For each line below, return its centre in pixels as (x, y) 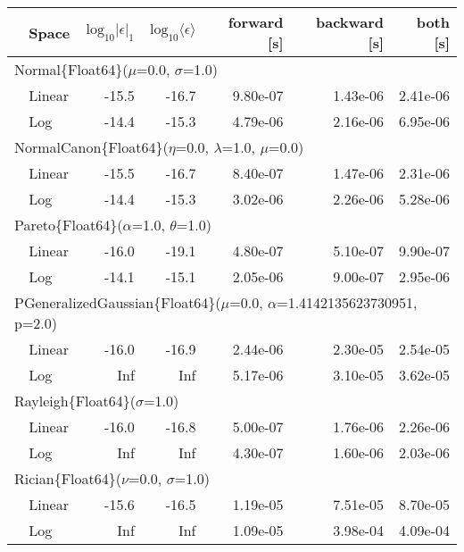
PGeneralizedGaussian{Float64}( (118, 302)
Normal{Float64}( (71, 69)
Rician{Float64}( (68, 478)
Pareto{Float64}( (69, 225)
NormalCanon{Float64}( (91, 147)
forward (256, 22)
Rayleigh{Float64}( (75, 401)
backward (350, 22)
